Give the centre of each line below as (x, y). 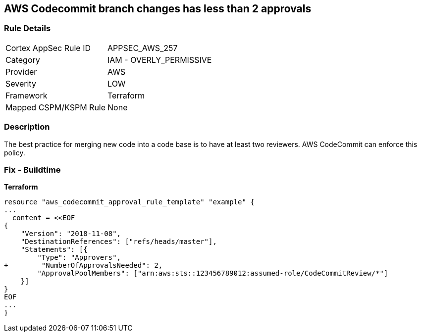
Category (23, 60)
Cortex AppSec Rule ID (48, 48)
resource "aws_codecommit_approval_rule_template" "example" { (129, 202)
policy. (15, 152)
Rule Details (27, 28)
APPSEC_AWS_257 (143, 48)
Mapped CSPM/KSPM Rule (56, 107)
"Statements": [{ (54, 250)
